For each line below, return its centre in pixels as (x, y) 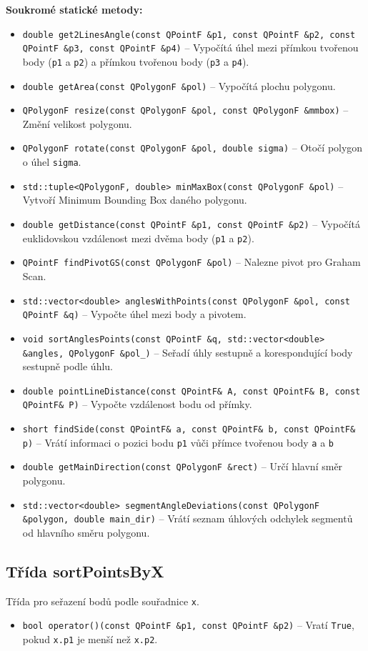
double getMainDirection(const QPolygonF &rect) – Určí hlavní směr (183, 466)
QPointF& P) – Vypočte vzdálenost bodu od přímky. (137, 404)
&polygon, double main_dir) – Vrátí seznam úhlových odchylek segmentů (188, 518)
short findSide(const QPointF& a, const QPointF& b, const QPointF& (189, 430)
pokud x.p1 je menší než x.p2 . (90, 639)
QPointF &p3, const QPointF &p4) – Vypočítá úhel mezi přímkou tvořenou (190, 48)
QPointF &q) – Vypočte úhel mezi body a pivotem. (134, 314)
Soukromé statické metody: (74, 9)
